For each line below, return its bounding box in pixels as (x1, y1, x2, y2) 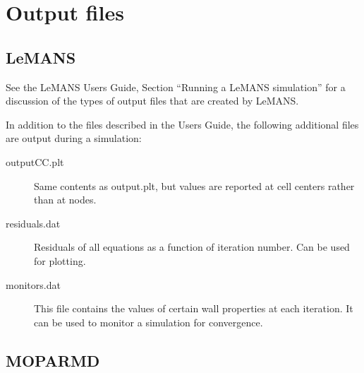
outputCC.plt (6, 154, 64, 169)
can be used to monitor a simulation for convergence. (34, 314, 263, 329)
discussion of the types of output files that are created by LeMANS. (6, 93, 299, 108)
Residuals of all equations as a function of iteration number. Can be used (34, 239, 350, 254)
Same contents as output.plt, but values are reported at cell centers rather (34, 178, 355, 193)
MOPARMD (6, 349, 100, 371)
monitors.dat (6, 277, 61, 292)
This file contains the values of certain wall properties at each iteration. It (34, 301, 353, 316)
